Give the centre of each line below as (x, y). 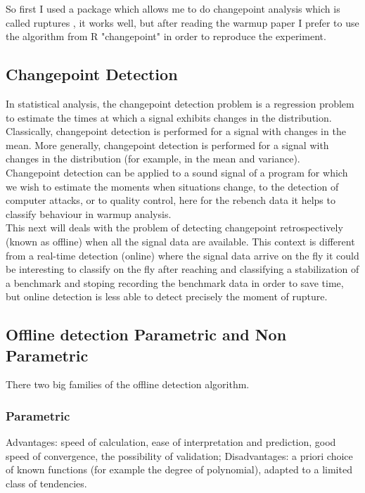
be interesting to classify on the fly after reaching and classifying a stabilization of (182, 269)
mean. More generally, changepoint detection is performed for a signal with (167, 145)
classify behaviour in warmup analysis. (89, 213)
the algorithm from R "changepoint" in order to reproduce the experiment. (166, 36)
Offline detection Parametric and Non (146, 334)
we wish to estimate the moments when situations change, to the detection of (172, 186)
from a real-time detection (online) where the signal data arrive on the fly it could (182, 255)
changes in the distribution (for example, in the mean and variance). (153, 159)
